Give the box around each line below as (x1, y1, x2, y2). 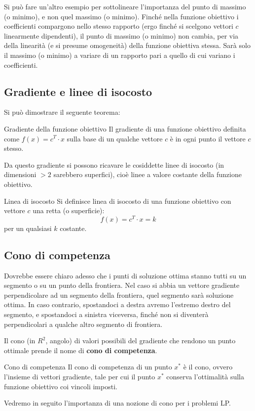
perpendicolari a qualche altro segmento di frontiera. (4, 319, 163, 329)
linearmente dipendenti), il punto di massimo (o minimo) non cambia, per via (4, 30, 239, 41)
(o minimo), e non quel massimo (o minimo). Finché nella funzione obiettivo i (4, 11, 239, 21)
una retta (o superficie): (33, 205, 105, 216)
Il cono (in (4, 335, 36, 346)
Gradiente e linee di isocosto (4, 84, 152, 99)
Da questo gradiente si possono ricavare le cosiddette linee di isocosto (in (4, 159, 224, 170)
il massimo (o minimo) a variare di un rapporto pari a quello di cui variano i (4, 49, 235, 60)
